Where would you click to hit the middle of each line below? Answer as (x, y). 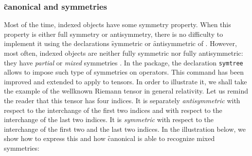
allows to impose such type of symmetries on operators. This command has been (124, 72)
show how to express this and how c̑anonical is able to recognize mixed (109, 138)
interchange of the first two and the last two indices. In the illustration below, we (125, 129)
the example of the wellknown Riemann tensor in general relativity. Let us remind (126, 91)
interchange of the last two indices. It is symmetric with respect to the (109, 119)
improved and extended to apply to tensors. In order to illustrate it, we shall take (126, 81)
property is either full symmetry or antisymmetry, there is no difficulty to (114, 34)
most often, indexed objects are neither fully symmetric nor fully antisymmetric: (124, 53)
